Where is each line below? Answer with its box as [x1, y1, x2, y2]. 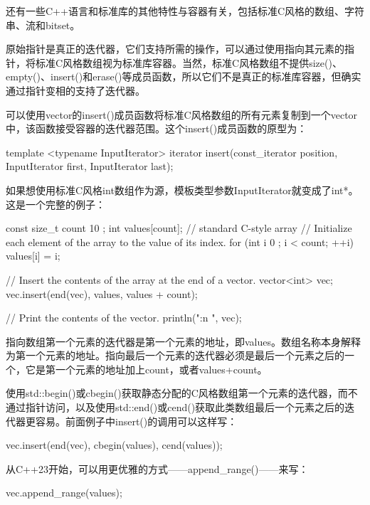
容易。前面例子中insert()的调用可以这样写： [35, 413, 238, 428]
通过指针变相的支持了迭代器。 [6, 83, 145, 97]
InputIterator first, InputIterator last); [6, 159, 174, 174]
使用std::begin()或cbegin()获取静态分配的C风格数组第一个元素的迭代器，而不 [6, 386, 358, 400]
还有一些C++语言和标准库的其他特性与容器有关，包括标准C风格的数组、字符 [6, 4, 364, 18]
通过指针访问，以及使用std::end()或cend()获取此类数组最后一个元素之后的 [6, 400, 345, 415]
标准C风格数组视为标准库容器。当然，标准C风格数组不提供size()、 [35, 55, 342, 70]
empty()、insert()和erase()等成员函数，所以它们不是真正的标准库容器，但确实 [6, 69, 361, 84]
